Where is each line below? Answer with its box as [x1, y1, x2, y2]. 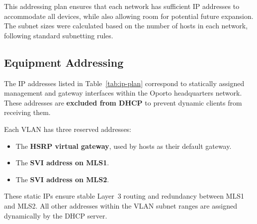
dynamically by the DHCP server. [4, 210, 107, 221]
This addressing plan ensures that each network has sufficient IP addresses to [4, 1, 240, 11]
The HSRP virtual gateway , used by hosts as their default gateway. [15, 140, 232, 151]
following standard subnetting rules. [4, 30, 113, 40]
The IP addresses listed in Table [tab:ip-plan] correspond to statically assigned [4, 78, 245, 88]
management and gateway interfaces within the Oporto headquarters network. [4, 88, 242, 98]
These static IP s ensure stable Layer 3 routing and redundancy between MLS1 [4, 191, 244, 201]
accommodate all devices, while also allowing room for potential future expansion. [4, 10, 254, 21]
